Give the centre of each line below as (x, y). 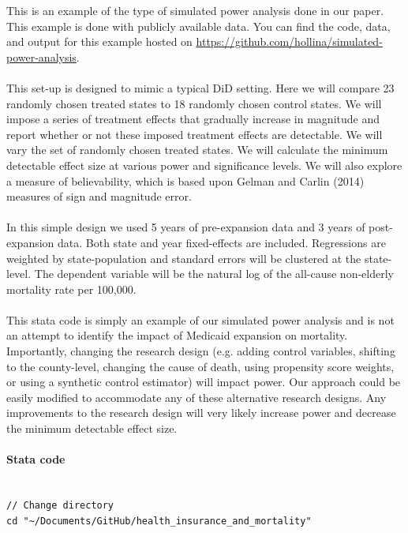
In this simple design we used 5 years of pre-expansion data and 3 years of (186, 227)
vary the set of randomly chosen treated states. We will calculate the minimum (197, 150)
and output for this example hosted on (99, 41)
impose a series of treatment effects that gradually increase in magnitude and (193, 119)
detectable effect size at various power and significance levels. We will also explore (204, 165)
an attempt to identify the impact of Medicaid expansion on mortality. (177, 335)
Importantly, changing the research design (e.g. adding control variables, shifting (201, 351)
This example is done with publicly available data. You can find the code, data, (198, 26)
